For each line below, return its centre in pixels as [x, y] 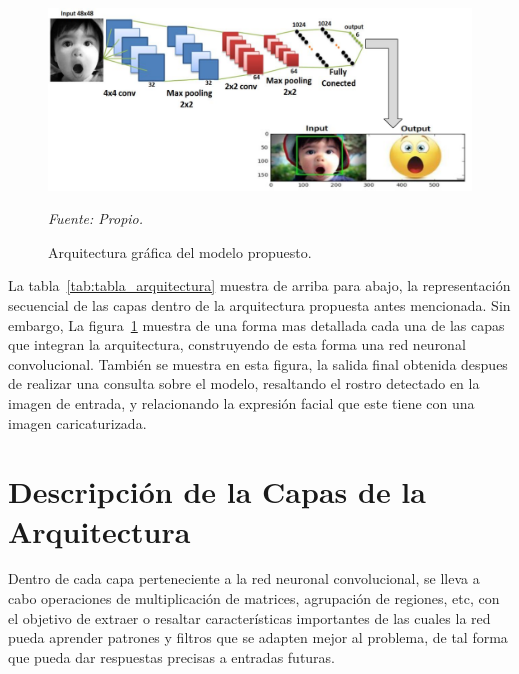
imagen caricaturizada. [77, 422]
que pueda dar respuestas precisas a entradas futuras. [172, 656]
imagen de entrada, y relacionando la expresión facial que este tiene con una [241, 402]
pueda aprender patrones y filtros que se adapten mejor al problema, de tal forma [258, 637]
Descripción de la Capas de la [217, 491]
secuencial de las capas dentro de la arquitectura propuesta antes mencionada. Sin [259, 304]
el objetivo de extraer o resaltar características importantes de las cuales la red [249, 617]
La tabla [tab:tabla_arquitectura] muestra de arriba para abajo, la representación [259, 285]
